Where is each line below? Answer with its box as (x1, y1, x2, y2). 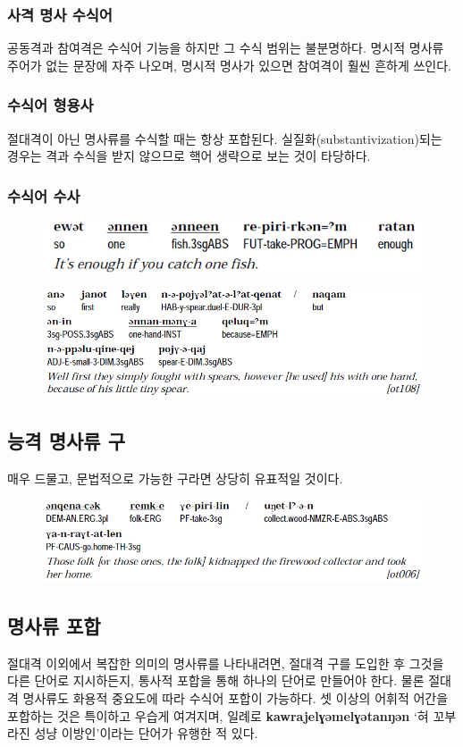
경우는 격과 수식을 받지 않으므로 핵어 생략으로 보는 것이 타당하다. (7, 147, 371, 165)
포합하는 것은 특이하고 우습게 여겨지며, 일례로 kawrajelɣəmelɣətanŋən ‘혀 (7, 706, 429, 725)
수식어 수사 (7, 184, 80, 206)
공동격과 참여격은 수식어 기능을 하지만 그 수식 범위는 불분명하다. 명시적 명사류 (7, 38, 444, 57)
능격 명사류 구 (7, 426, 126, 454)
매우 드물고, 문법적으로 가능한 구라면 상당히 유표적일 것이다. (7, 468, 343, 487)
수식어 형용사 (7, 94, 94, 116)
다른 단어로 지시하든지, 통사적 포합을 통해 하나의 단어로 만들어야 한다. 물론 (7, 671, 425, 690)
